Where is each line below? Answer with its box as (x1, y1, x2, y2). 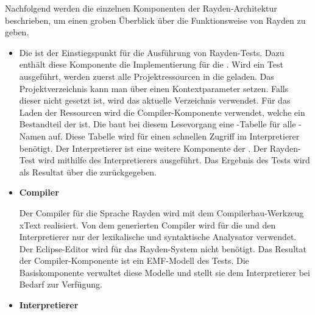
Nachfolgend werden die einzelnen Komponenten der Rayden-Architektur (5, 2, 277, 14)
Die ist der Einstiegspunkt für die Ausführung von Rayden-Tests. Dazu (19, 46, 285, 58)
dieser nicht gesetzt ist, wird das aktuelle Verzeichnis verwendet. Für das (19, 94, 291, 107)
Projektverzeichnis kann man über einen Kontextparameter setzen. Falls (19, 82, 289, 94)
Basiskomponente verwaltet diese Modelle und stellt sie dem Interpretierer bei (19, 266, 310, 278)
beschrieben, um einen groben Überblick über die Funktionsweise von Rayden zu (5, 13, 306, 26)
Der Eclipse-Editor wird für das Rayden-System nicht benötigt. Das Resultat (19, 242, 306, 255)
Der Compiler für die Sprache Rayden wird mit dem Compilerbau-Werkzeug (19, 206, 304, 219)
